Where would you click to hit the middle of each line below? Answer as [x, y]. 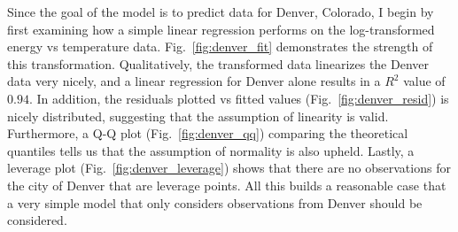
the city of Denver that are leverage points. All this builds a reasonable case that [227, 185]
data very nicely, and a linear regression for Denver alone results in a [194, 81]
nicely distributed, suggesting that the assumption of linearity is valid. [198, 116]
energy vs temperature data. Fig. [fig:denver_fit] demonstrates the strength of [220, 46]
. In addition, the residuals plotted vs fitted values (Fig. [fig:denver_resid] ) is [239, 98]
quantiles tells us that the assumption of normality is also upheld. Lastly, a [211, 150]
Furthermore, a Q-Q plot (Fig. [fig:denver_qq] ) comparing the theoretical [208, 133]
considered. [37, 220]
